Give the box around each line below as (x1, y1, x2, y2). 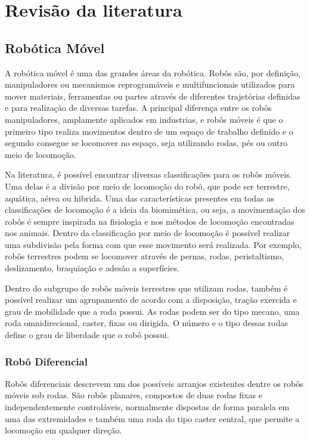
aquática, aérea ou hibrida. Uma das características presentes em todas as (5, 191, 274, 204)
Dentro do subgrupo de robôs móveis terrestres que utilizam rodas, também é (5, 281, 288, 294)
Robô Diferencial (5, 354, 88, 368)
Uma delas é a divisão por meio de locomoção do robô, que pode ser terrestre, (5, 179, 290, 192)
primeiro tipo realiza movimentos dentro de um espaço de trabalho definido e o (5, 125, 293, 137)
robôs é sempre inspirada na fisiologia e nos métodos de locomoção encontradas (5, 215, 294, 227)
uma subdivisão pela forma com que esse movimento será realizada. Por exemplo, (5, 238, 302, 250)
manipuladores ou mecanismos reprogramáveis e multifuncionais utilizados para (5, 78, 295, 91)
